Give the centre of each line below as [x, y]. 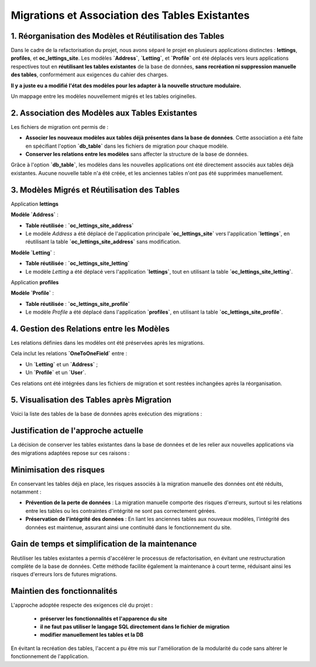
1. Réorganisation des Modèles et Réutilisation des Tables [118, 36]
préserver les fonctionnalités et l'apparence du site [104, 618]
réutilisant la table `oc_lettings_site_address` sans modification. [103, 242]
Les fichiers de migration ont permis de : [60, 127]
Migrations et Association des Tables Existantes [130, 15]
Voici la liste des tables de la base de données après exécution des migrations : [107, 414]
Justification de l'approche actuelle [77, 431]
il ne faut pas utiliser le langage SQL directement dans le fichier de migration [135, 627]
